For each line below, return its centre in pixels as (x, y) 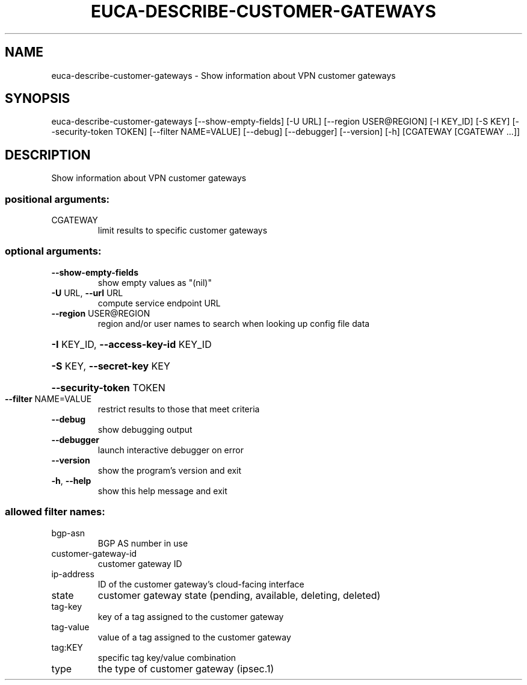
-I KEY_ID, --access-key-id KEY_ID (131, 344)
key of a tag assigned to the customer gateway (191, 616)
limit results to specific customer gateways (183, 231)
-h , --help (71, 480)
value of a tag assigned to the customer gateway (194, 637)
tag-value (70, 627)
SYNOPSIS (38, 99)
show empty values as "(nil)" (155, 282)
